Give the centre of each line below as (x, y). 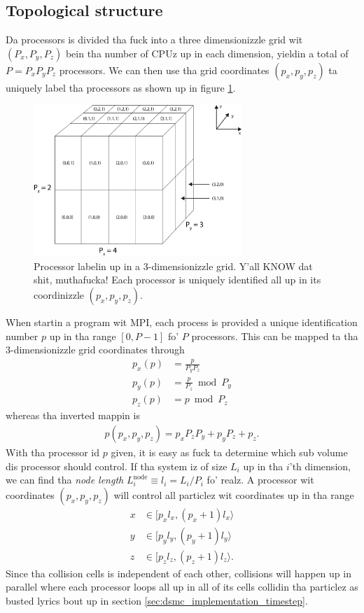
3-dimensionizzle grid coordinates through (95, 350)
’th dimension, (320, 466)
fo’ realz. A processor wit (260, 480)
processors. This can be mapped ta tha (275, 336)
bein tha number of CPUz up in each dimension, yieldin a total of (207, 53)
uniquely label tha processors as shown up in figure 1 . (121, 87)
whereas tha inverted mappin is (73, 415)
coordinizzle (59, 294)
